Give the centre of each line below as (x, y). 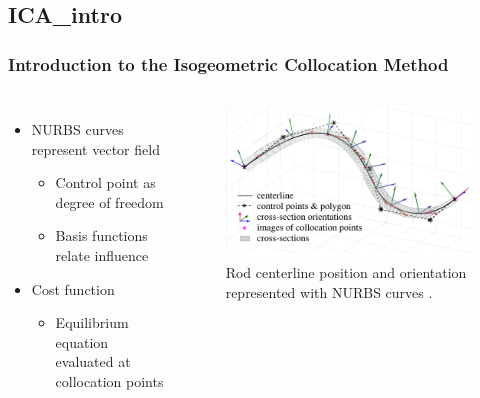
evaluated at (93, 361)
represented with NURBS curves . (329, 291)
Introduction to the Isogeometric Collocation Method (228, 63)
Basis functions (101, 235)
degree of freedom (109, 201)
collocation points (109, 380)
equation (82, 341)
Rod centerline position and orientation (346, 271)
